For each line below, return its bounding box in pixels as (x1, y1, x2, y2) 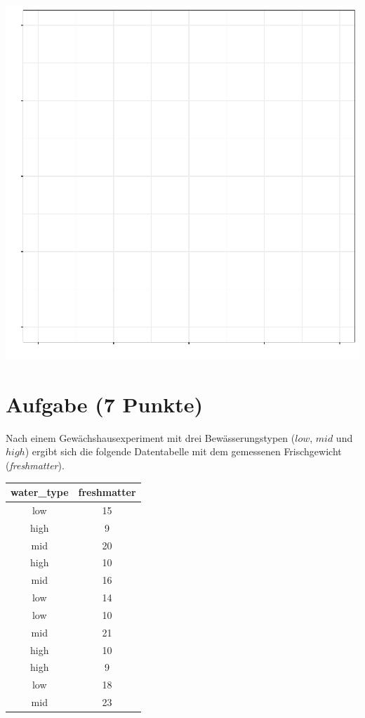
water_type (11, 485, 69, 499)
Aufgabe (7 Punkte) (6, 389, 204, 418)
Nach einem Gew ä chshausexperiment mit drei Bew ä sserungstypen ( (6, 430, 296, 445)
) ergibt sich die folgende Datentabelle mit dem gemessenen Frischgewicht (25, 444, 342, 459)
